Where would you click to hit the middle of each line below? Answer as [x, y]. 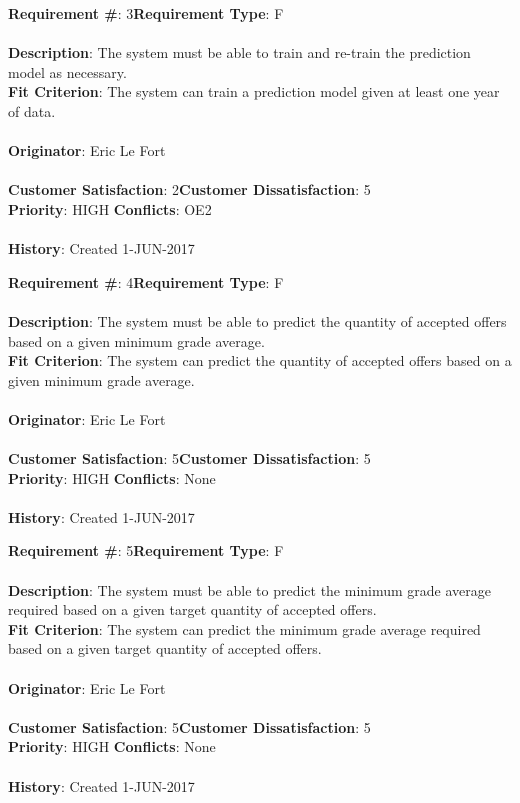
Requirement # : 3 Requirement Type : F [146, 13]
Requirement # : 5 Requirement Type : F [146, 550]
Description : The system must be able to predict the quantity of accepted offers [257, 320]
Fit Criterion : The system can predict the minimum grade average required [244, 628]
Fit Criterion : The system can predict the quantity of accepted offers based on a [260, 360]
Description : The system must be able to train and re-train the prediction [239, 52]
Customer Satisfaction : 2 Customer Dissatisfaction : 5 [189, 189]
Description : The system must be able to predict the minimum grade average [250, 589]
